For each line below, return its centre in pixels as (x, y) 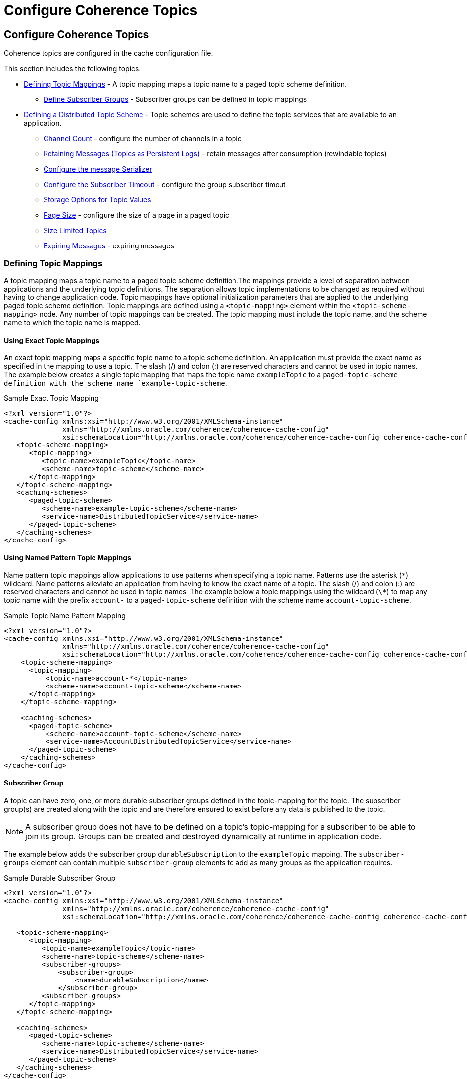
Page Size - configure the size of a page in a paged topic (137, 215)
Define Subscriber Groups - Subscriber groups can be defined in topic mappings (175, 99)
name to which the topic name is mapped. (72, 322)
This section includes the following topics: (72, 69)
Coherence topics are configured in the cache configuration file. (109, 53)
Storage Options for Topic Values (97, 200)
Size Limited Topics (75, 231)
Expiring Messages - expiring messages (109, 246)
